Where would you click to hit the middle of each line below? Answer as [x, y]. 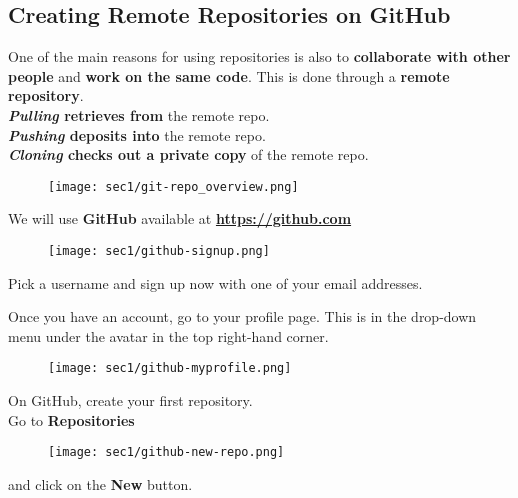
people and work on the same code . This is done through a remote [229, 75]
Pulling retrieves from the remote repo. [139, 114]
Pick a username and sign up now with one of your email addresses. [215, 282]
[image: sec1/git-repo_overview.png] [173, 186]
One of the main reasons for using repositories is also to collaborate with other [259, 56]
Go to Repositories [71, 419]
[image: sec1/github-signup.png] [159, 251]
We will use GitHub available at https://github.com [180, 218]
